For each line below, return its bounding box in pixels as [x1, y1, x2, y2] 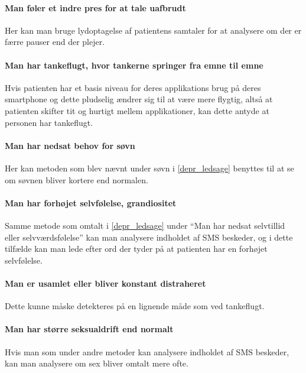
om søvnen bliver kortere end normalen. [5, 173, 148, 186]
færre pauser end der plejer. [5, 35, 105, 48]
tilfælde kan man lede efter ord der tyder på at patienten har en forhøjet [5, 242, 268, 255]
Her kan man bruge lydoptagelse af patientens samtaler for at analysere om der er [5, 24, 302, 36]
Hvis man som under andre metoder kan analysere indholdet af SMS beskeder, [5, 345, 289, 358]
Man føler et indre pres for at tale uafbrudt [5, 1, 186, 14]
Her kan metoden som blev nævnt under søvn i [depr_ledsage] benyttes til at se [5, 161, 294, 174]
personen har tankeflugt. [5, 116, 93, 128]
